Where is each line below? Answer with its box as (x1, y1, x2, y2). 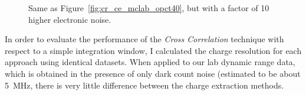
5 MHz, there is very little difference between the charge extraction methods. (5, 79, 284, 91)
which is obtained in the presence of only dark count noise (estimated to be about (5, 67, 301, 79)
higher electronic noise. (28, 13, 111, 25)
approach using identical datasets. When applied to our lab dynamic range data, (5, 56, 295, 68)
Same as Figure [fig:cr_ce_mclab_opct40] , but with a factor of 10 (28, 2, 269, 13)
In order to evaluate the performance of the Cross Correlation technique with (5, 33, 284, 45)
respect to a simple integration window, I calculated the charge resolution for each (5, 44, 302, 56)
